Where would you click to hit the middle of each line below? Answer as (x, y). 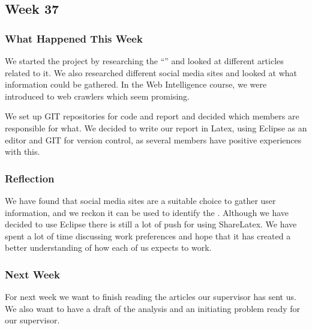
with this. (22, 151)
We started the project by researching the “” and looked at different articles (144, 61)
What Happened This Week (74, 38)
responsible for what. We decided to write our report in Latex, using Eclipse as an (156, 127)
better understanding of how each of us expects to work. (108, 247)
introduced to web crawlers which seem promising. (97, 96)
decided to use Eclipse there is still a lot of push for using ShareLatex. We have (151, 224)
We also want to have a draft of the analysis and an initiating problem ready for (152, 308)
